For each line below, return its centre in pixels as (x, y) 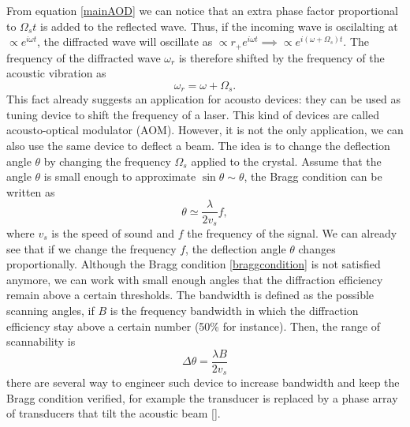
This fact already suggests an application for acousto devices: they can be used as (203, 99)
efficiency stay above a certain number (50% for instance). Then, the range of (193, 326)
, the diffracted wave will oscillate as (125, 41)
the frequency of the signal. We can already (292, 232)
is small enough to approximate (120, 176)
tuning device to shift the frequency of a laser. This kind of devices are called (193, 114)
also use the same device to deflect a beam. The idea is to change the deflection (198, 146)
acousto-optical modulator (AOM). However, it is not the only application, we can (205, 130)
